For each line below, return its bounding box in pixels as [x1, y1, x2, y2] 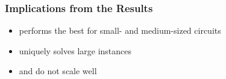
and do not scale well [19, 65, 97, 77]
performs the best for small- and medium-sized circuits [19, 24, 221, 37]
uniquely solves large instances [19, 44, 132, 57]
